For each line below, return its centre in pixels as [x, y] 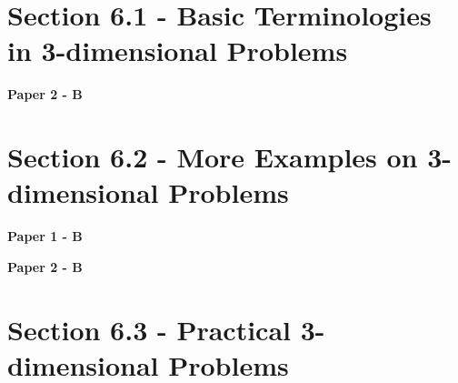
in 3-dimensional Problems [178, 50]
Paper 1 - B [45, 236]
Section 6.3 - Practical [149, 329]
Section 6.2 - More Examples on [213, 157]
